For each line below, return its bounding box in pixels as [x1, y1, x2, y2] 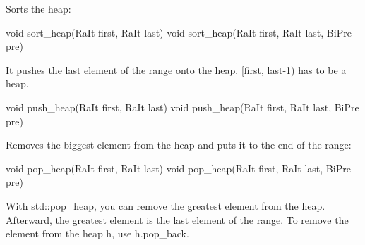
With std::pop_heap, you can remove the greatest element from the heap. [6, 198, 325, 213]
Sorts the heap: [6, 1, 71, 15]
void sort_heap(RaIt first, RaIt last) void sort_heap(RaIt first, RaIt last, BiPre [6, 25, 352, 39]
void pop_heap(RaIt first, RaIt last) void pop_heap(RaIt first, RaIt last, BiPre [6, 161, 351, 175]
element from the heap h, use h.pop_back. [6, 226, 189, 241]
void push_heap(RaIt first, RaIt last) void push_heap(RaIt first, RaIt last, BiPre [6, 99, 359, 114]
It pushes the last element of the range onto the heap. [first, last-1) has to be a [6, 62, 347, 77]
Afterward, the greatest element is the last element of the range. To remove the [6, 212, 349, 227]
